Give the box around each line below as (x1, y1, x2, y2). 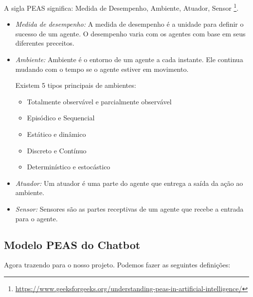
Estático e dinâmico (27, 129, 86, 139)
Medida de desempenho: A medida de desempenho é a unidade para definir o (15, 19, 244, 29)
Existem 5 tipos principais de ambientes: (15, 80, 136, 90)
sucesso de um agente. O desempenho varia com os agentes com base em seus (15, 28, 246, 38)
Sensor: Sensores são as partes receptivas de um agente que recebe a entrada (15, 203, 244, 214)
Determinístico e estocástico (27, 162, 110, 172)
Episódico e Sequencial (27, 113, 95, 123)
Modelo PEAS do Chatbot (4, 237, 141, 252)
